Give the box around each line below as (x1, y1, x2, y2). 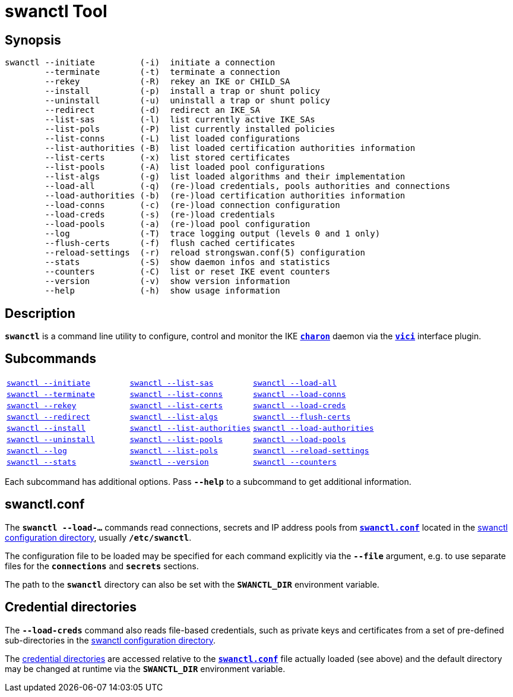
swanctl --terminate (7, 389, 95, 399)
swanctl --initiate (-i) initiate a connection (5, 58, 275, 68)
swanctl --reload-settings (252, 446, 369, 455)
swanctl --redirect (7, 412, 90, 421)
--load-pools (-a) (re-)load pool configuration (45, 219, 311, 229)
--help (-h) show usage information (45, 286, 280, 296)
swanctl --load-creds (252, 400, 346, 410)
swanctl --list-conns (129, 389, 223, 399)
